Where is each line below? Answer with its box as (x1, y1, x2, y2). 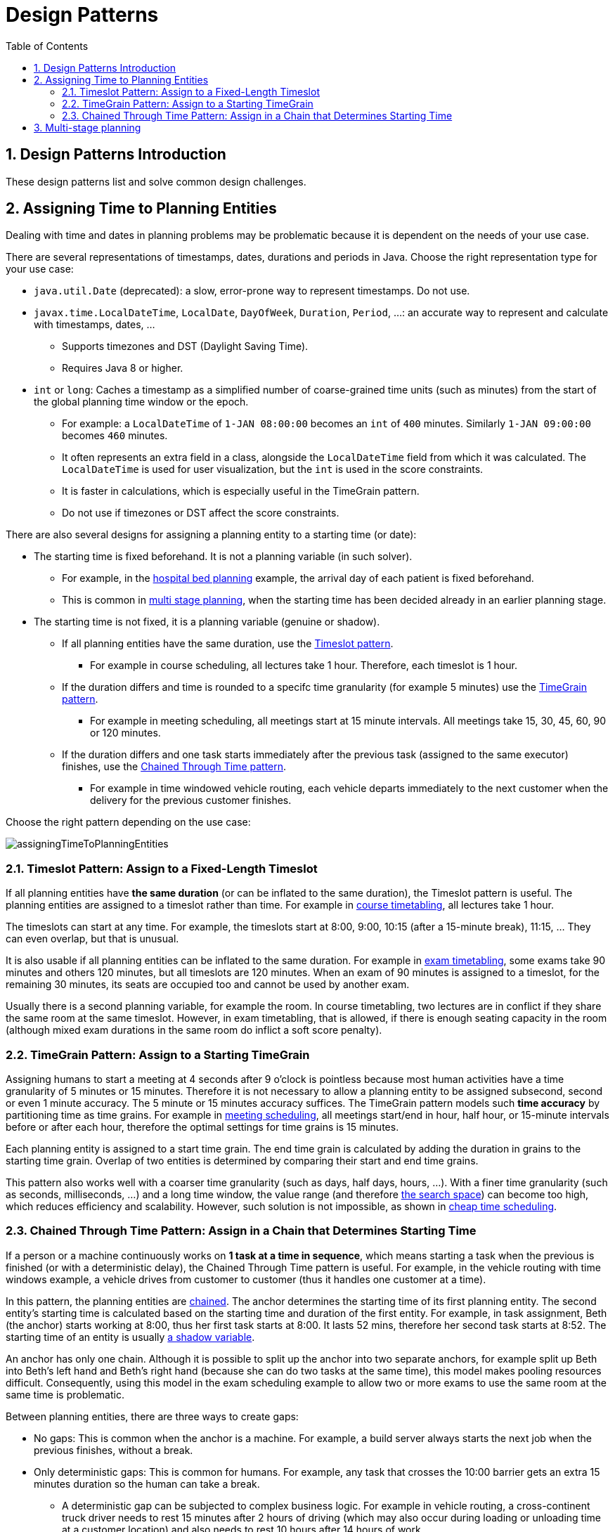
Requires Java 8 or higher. (62, 362, 183, 375)
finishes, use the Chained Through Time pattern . (62, 760, 287, 773)
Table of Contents (6, 39, 89, 52)
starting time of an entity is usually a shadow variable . (6, 1330, 255, 1343)
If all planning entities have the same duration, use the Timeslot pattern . (62, 637, 394, 650)
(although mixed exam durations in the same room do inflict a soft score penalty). (6, 1024, 382, 1037)
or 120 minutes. (90, 727, 161, 739)
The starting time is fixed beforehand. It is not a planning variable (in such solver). (34, 550, 413, 563)
